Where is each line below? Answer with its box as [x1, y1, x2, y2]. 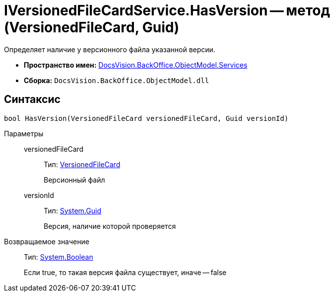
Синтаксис [4, 93, 61, 106]
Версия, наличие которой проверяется [44, 221, 176, 230]
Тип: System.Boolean [24, 252, 93, 261]
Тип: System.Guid [44, 206, 101, 215]
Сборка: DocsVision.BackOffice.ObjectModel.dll [24, 76, 209, 85]
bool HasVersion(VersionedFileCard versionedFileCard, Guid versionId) [4, 114, 289, 122]
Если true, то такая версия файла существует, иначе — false [24, 268, 227, 277]
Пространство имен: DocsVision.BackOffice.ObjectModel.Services [24, 60, 248, 69]
